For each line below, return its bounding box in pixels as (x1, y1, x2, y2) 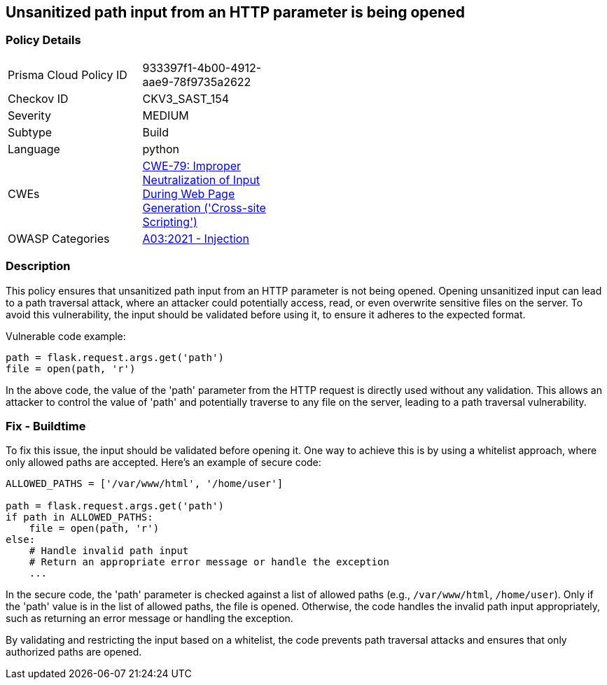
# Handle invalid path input (29, 545, 189, 557)
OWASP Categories (8, 231, 110, 246)
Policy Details (6, 33, 81, 48)
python (142, 141, 179, 156)
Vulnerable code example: (6, 330, 126, 342)
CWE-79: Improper (142, 158, 242, 173)
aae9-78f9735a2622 (142, 74, 251, 89)
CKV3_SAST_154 (142, 91, 229, 106)
